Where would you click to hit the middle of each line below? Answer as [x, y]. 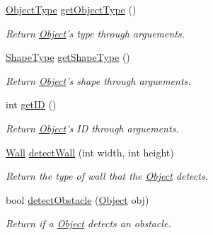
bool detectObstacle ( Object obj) [77, 199]
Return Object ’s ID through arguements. [92, 128]
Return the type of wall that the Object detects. [107, 176]
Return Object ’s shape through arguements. [98, 80]
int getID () [31, 104]
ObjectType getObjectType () [71, 9]
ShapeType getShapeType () [68, 57]
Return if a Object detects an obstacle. [88, 223]
